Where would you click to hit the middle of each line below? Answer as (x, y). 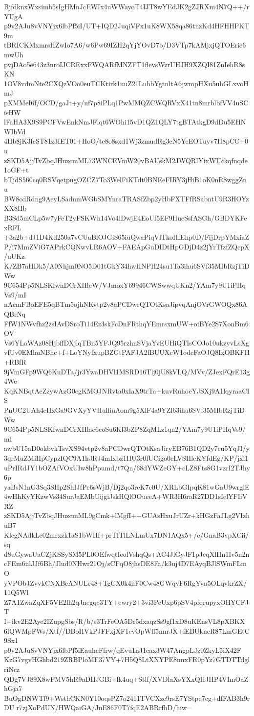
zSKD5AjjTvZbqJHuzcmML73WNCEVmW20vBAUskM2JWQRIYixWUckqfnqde (126, 160)
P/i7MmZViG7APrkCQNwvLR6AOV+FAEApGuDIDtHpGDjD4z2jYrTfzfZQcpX (127, 246)
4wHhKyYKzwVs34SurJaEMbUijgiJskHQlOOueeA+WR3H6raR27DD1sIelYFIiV (126, 496)
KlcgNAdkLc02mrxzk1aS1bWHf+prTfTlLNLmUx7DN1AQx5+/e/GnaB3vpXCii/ (127, 534)
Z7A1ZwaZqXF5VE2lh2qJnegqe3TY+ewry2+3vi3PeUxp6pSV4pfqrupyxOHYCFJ (127, 602)
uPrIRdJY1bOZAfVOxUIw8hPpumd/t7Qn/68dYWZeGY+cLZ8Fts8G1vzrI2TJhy (127, 467)
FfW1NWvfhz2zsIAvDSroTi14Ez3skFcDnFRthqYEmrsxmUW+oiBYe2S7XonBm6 (126, 323)
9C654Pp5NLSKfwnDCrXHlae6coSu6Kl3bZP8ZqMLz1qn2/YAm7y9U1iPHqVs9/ (125, 429)
